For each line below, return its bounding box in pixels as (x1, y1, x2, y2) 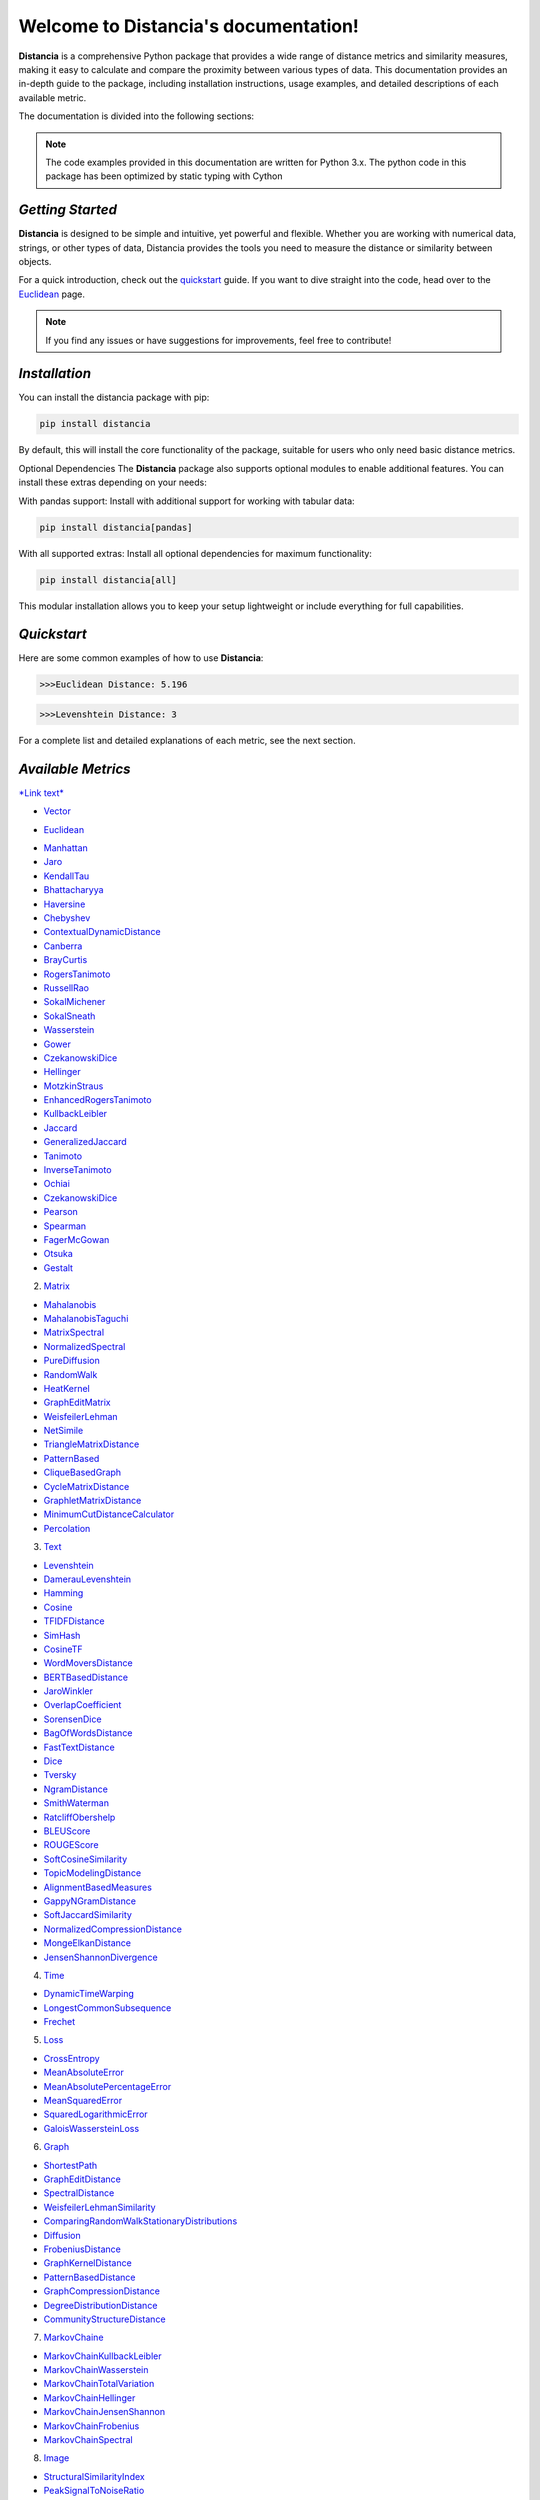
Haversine (43, 898, 86, 910)
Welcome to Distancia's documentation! (18, 15, 360, 37)
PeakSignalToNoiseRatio (43, 2485, 145, 2497)
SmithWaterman (43, 1797, 110, 1809)
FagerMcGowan (43, 1233, 110, 1245)
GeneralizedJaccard (43, 1136, 127, 1148)
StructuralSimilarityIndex (43, 2470, 145, 2482)
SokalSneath (43, 1010, 96, 1022)
